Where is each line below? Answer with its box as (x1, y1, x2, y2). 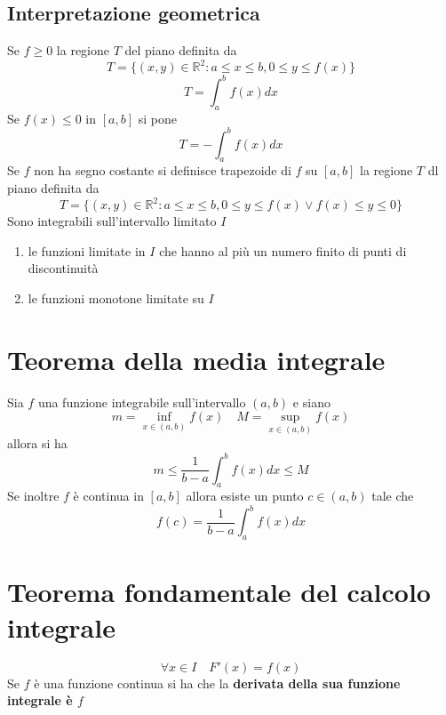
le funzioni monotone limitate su (28, 288, 204, 307)
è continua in (73, 486, 144, 505)
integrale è (7, 691, 73, 710)
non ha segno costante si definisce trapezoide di (34, 161, 291, 180)
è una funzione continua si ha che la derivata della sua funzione (34, 673, 401, 692)
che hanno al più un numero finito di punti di (159, 241, 407, 260)
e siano (292, 392, 331, 411)
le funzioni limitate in (28, 241, 146, 260)
